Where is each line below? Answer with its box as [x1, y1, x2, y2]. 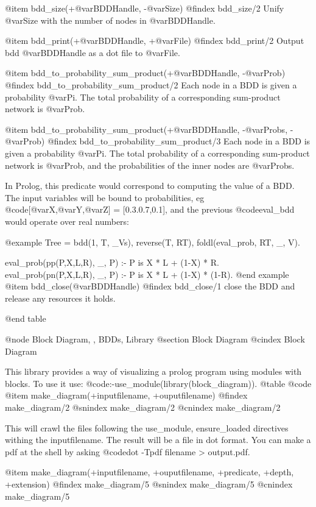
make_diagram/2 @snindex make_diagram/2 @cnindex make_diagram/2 [5, 401, 281, 414]
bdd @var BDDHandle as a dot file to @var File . [5, 46, 180, 58]
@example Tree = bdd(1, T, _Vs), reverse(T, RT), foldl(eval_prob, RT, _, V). [5, 235, 300, 248]
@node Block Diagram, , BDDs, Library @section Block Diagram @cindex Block [5, 333, 305, 346]
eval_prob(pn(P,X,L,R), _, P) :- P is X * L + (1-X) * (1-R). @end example [5, 268, 289, 280]
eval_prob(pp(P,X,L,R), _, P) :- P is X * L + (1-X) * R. [5, 256, 219, 269]
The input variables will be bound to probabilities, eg [5, 191, 205, 204]
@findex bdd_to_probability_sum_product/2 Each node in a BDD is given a [5, 78, 297, 91]
